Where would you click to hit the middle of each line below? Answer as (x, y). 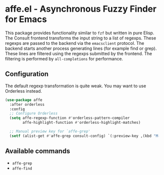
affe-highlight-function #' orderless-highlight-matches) (82, 123)
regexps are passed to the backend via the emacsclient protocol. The (75, 43)
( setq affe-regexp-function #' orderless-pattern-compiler (70, 118)
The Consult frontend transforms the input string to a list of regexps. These (81, 38)
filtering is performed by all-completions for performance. (64, 58)
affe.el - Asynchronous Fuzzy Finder (81, 9)
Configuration (27, 74)
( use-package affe (24, 100)
